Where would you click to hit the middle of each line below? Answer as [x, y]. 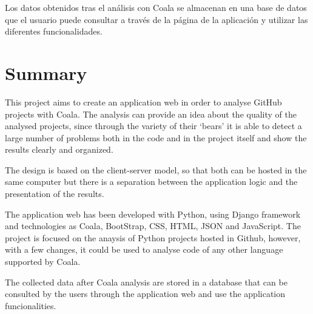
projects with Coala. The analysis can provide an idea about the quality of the [151, 114]
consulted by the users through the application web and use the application [145, 294]
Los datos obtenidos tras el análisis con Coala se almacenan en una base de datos [156, 7]
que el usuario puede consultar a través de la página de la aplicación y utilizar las [156, 19]
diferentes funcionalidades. [54, 31]
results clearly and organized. [59, 149]
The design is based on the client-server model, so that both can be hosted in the [156, 169]
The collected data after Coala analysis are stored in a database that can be [146, 282]
